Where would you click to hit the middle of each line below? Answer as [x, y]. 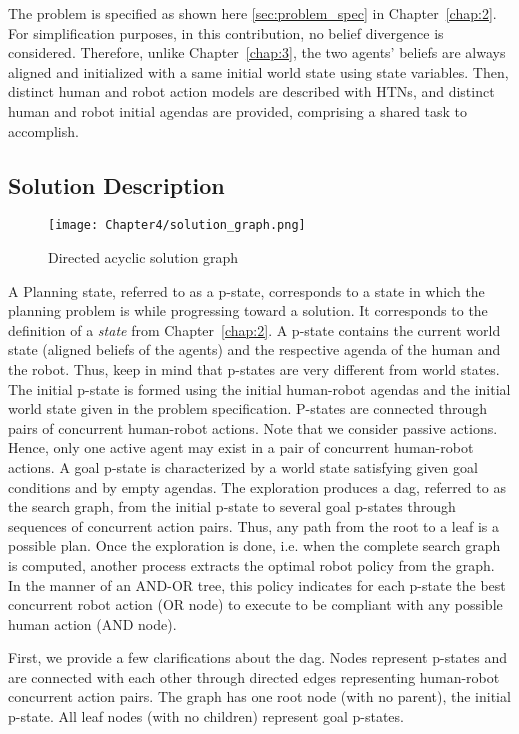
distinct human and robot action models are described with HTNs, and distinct [251, 91]
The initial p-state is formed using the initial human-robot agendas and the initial [259, 388]
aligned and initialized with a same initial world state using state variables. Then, [258, 71]
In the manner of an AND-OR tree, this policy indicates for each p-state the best [257, 584]
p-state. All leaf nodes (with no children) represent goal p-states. [206, 716]
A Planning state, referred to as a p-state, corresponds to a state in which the [246, 290]
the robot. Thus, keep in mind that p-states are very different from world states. [254, 368]
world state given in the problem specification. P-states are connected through [247, 408]
